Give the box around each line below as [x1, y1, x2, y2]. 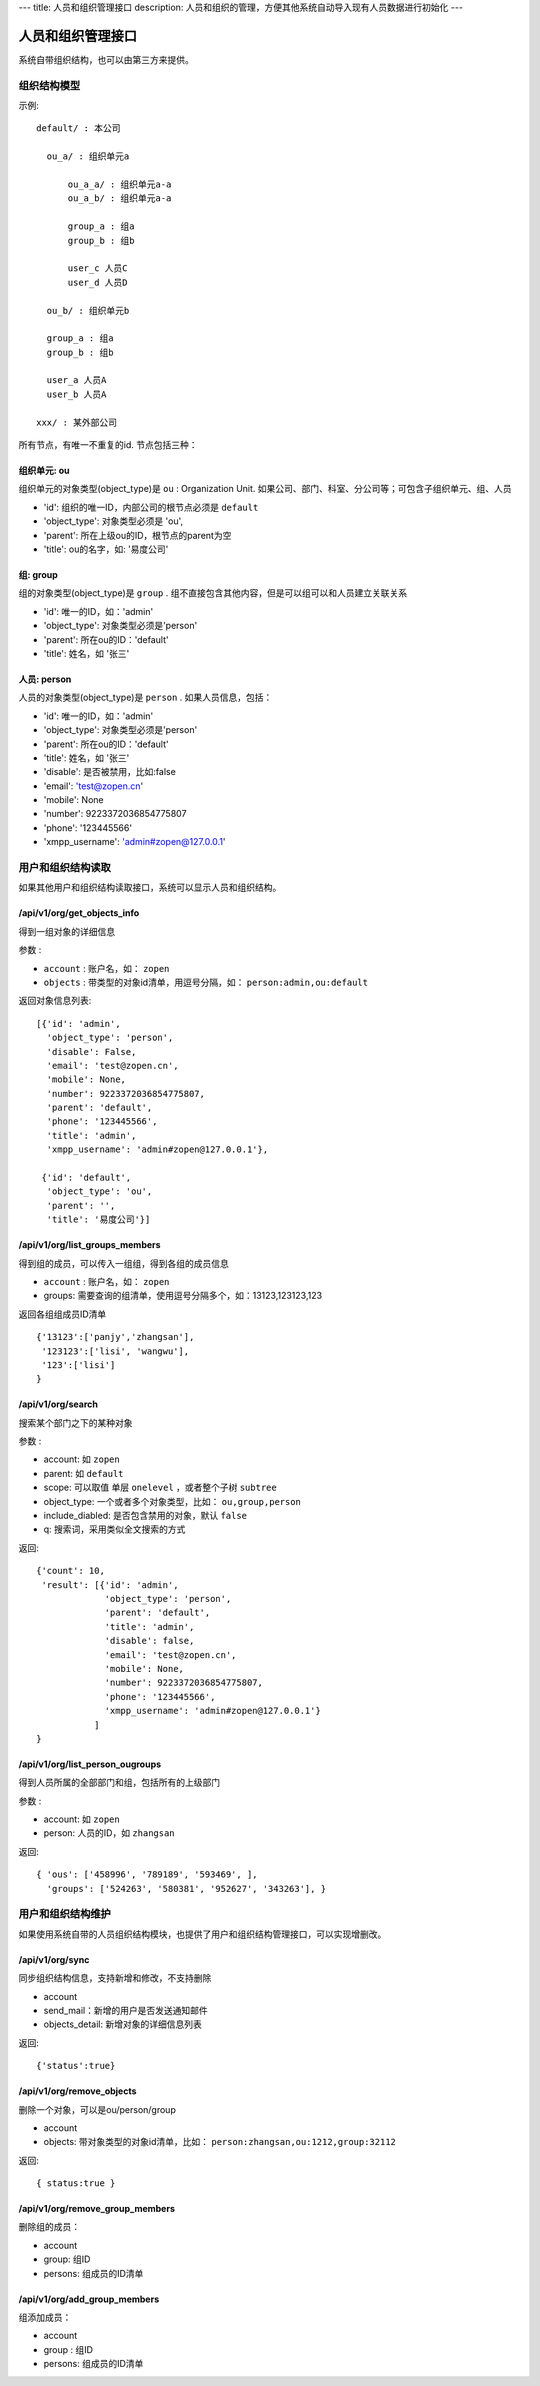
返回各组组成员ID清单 [18, 1308, 107, 1320]
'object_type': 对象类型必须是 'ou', [43, 515, 184, 527]
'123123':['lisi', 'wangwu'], [41, 1345, 190, 1357]
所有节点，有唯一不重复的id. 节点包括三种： [18, 439, 198, 451]
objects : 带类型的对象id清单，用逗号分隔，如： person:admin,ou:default [43, 976, 369, 988]
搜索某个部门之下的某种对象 [18, 1416, 133, 1429]
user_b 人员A [46, 388, 107, 400]
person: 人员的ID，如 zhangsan [43, 1827, 175, 1839]
